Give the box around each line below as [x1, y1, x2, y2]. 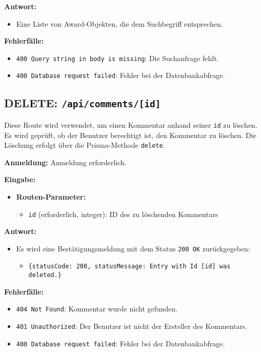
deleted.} [28, 271, 62, 279]
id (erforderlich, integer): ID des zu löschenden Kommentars [28, 208, 218, 219]
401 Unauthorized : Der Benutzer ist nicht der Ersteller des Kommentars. [16, 321, 248, 331]
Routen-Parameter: [16, 191, 86, 202]
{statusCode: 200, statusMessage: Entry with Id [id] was [28, 263, 231, 270]
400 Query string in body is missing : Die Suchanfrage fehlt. [16, 52, 219, 63]
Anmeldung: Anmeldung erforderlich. [4, 157, 127, 167]
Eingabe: [4, 174, 36, 185]
